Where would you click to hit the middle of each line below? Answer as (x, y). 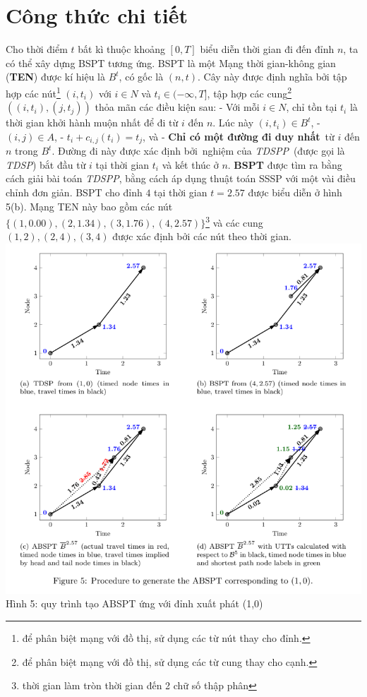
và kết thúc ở (190, 164)
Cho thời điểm (37, 49)
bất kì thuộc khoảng (121, 49)
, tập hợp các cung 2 (249, 92)
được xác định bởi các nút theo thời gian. (202, 236)
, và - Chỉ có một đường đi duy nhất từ (239, 136)
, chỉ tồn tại (312, 107)
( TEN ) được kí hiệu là (55, 77)
